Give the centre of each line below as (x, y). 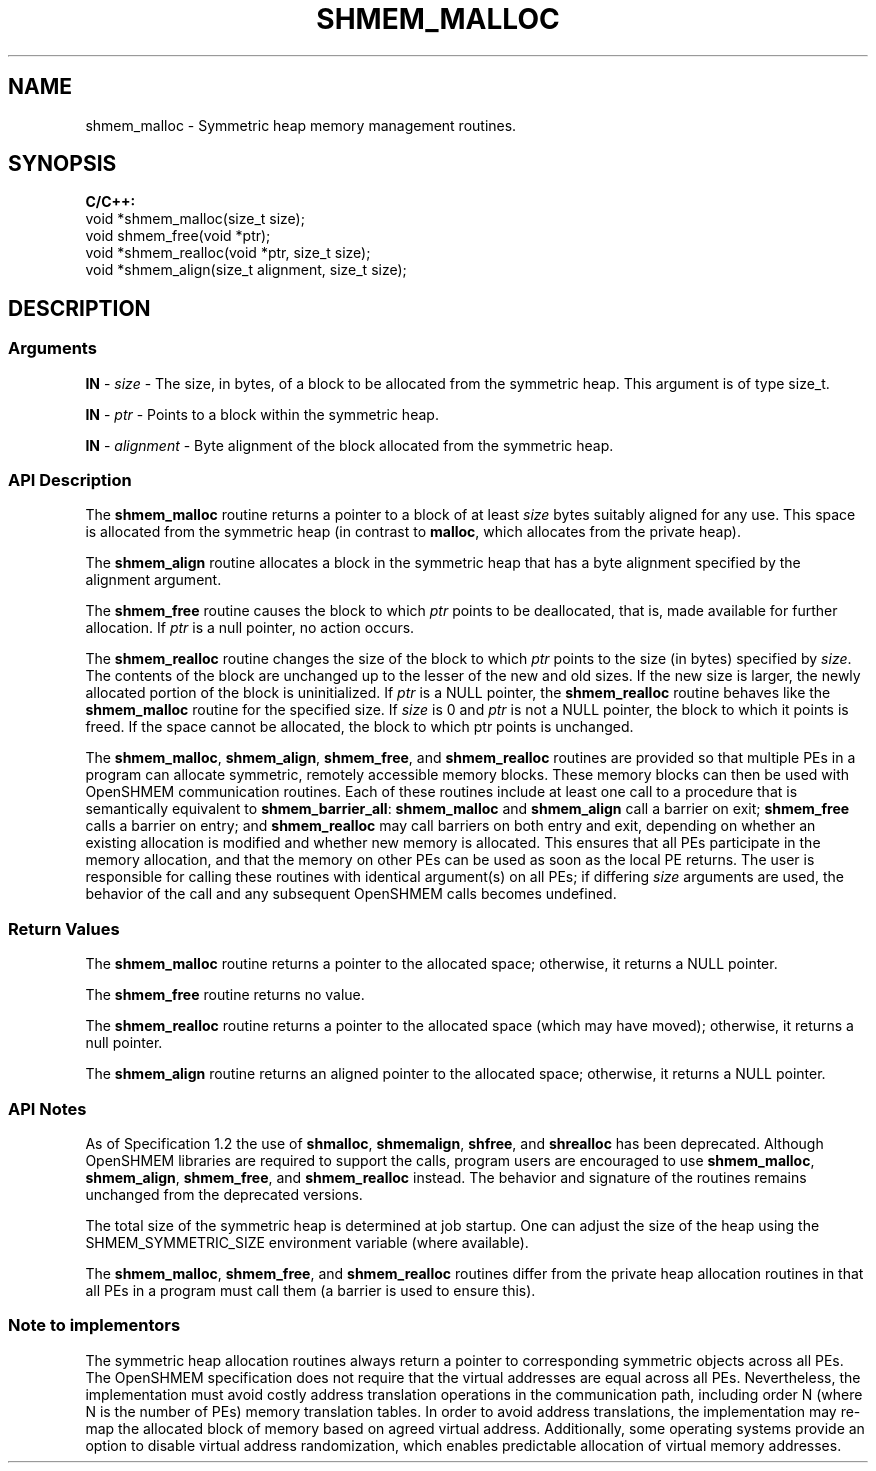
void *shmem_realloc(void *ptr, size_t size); (228, 253)
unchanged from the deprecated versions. (224, 1194)
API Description (70, 480)
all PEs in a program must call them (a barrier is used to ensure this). (310, 1290)
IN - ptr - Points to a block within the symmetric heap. (262, 414)
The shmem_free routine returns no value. (225, 995)
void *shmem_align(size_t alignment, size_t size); (246, 270)
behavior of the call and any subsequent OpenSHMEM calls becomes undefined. (351, 894)
